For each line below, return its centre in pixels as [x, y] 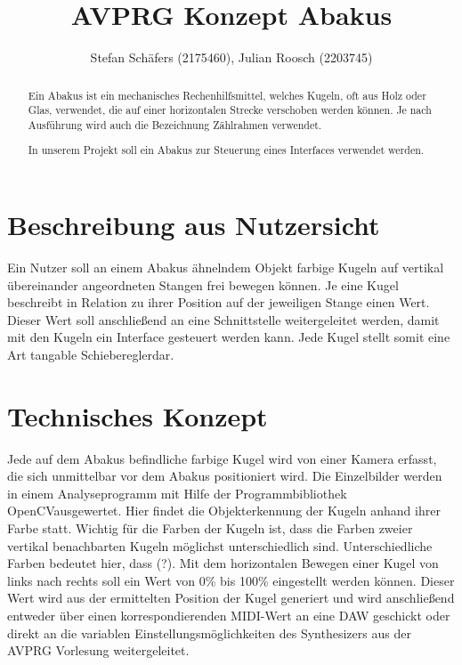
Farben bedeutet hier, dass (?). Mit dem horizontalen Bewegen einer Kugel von [223, 563]
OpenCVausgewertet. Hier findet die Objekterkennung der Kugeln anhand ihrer [224, 511]
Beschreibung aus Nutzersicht [194, 225]
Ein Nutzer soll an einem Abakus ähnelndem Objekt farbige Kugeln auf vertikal [226, 267]
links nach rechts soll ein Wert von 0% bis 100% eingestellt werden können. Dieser [231, 580]
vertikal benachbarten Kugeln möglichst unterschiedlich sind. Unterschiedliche [220, 545]
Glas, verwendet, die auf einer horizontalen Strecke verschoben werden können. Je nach [230, 110]
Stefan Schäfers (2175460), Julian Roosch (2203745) [231, 57]
